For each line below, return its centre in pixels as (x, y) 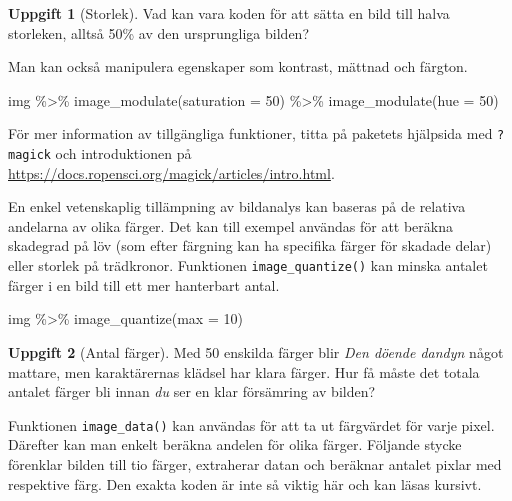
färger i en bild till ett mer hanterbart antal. (144, 284)
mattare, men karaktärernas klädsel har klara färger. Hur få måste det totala (244, 371)
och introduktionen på (123, 153)
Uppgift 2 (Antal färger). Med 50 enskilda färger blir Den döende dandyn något (256, 351)
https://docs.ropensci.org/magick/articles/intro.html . (171, 172)
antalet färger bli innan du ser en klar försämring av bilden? (192, 391)
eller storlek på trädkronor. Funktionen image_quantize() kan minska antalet (248, 265)
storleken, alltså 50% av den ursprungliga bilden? (158, 32)
